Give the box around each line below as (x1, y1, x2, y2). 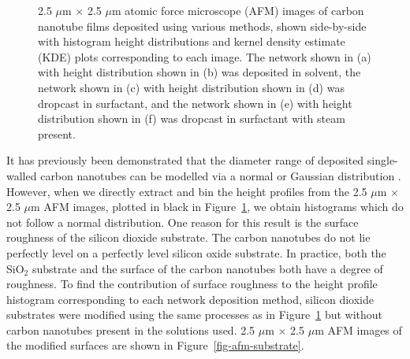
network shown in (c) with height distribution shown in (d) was (38, 79, 345, 95)
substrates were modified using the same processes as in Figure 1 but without (6, 306, 383, 323)
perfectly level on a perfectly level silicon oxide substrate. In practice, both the (6, 244, 386, 261)
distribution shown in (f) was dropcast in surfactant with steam (38, 110, 345, 127)
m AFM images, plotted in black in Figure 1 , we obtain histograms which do (31, 198, 404, 215)
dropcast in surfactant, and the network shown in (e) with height (38, 94, 352, 111)
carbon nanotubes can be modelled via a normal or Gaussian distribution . (40, 167, 401, 183)
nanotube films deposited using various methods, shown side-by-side (38, 17, 367, 34)
